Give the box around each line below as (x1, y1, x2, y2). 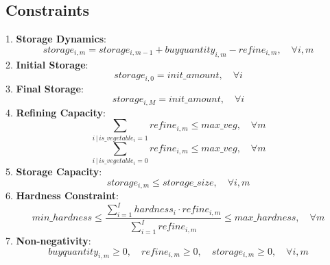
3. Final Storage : (5, 81, 84, 95)
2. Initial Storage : (5, 57, 89, 71)
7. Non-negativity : (5, 234, 91, 248)
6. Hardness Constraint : (5, 188, 119, 202)
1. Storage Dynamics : (5, 31, 106, 46)
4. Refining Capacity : (5, 105, 106, 119)
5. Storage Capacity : (5, 164, 102, 178)
